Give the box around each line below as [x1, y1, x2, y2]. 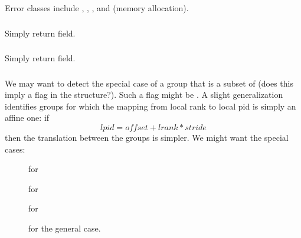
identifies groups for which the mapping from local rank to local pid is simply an [5, 100, 296, 112]
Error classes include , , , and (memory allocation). [5, 2, 189, 14]
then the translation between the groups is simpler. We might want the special [5, 131, 289, 143]
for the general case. [28, 222, 101, 234]
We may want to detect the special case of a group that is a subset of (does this [5, 77, 293, 89]
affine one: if [5, 111, 50, 124]
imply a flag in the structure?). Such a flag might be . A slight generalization [5, 88, 283, 101]
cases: [5, 143, 25, 155]
